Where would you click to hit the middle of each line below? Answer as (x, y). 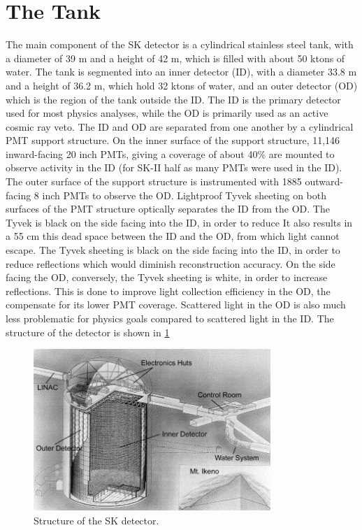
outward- (324, 181)
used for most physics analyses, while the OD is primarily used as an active (167, 113)
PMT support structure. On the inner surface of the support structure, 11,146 (173, 140)
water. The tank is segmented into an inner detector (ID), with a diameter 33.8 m (181, 72)
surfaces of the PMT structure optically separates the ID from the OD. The (168, 209)
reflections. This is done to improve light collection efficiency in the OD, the (168, 291)
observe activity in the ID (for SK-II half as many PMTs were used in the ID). (174, 167)
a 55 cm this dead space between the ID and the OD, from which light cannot (173, 236)
